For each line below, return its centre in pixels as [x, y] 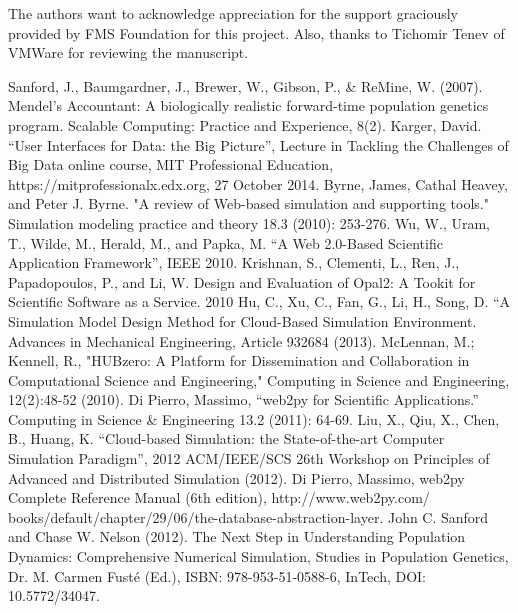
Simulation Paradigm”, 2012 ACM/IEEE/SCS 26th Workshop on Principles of [249, 458]
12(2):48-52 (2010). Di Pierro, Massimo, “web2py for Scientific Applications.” [243, 399]
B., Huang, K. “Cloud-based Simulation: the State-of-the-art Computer [226, 438]
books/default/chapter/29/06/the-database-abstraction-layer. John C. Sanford [248, 516]
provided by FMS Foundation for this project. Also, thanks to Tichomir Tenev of [256, 32]
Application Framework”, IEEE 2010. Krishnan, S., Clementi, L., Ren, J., [234, 262]
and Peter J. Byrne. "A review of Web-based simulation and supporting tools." [248, 203]
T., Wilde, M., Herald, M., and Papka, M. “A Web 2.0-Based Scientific [225, 242]
